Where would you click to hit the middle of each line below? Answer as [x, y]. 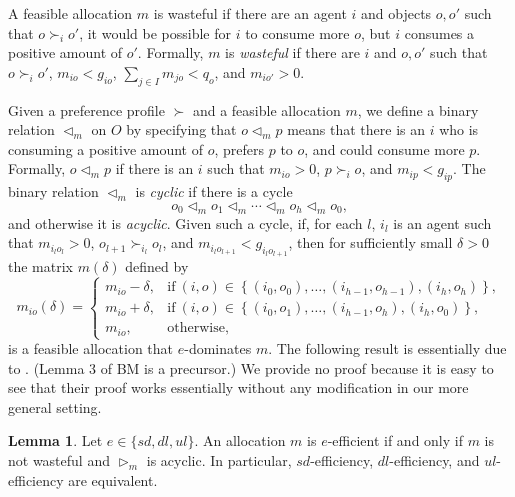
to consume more [297, 32]
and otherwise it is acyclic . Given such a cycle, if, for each [185, 222]
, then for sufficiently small [370, 242]
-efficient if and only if [395, 440]
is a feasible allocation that [91, 348]
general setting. [55, 406]
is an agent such [442, 222]
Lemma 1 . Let [55, 440]
